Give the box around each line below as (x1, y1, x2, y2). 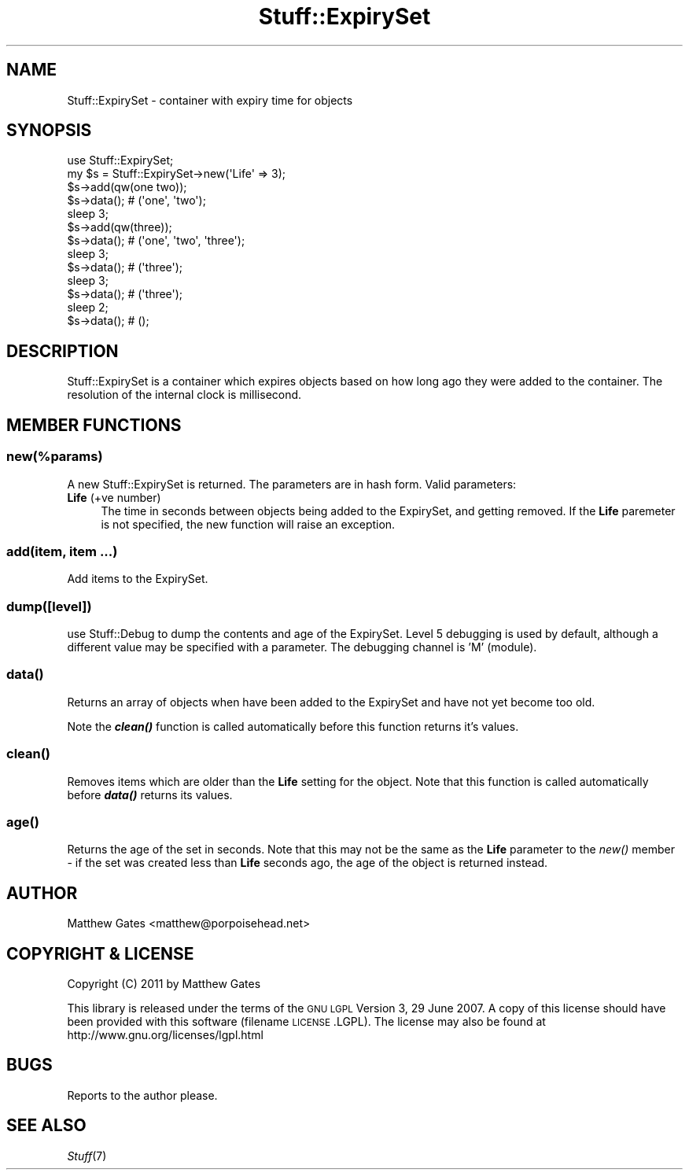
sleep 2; (67, 300, 109, 315)
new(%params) (6, 448, 103, 465)
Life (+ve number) (67, 490, 161, 504)
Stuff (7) (67, 1148, 107, 1163)
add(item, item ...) (6, 543, 118, 559)
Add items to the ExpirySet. (67, 572, 208, 586)
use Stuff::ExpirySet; (67, 153, 174, 168)
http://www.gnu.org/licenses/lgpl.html (67, 1027, 263, 1041)
